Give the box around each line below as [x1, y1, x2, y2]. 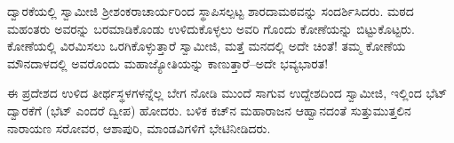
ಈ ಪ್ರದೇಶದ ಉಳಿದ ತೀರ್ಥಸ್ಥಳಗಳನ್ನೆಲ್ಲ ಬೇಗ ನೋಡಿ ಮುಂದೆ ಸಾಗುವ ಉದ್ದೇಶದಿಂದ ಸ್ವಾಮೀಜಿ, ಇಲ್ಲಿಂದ [7, 83, 422, 102]
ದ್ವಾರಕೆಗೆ [7, 100, 42, 119]
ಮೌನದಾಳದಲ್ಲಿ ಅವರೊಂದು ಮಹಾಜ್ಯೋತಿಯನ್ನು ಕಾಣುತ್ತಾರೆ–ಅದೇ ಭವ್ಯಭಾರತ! [7, 53, 329, 72]
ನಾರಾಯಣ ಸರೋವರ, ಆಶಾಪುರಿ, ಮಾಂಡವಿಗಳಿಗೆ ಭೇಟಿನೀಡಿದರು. [7, 118, 271, 137]
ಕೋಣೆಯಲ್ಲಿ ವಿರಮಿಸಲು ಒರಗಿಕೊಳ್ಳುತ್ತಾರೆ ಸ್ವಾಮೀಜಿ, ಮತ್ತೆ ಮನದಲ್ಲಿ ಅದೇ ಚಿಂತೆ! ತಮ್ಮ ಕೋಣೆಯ [7, 36, 406, 55]
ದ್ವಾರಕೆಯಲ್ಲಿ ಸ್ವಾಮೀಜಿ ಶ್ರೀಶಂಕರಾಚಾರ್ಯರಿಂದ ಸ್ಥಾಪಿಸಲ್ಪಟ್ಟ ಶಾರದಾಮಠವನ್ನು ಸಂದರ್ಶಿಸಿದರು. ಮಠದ [7, 2, 414, 20]
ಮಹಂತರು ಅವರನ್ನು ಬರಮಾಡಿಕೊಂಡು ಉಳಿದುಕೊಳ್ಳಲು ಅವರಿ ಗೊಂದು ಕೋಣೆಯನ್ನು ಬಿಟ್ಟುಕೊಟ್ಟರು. [7, 19, 415, 37]
